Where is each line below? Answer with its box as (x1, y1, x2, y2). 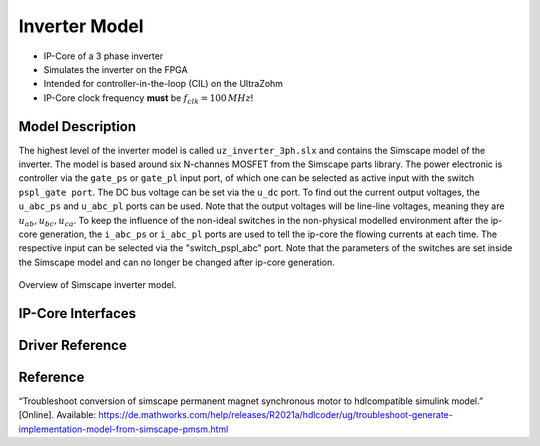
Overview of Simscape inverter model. (18, 279, 177, 291)
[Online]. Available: (18, 409, 97, 421)
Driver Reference (18, 336, 127, 354)
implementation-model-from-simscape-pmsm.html (18, 423, 229, 435)
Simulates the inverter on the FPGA (43, 63, 189, 75)
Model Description (18, 118, 137, 135)
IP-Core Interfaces (18, 305, 137, 322)
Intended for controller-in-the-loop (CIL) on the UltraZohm (43, 78, 284, 90)
